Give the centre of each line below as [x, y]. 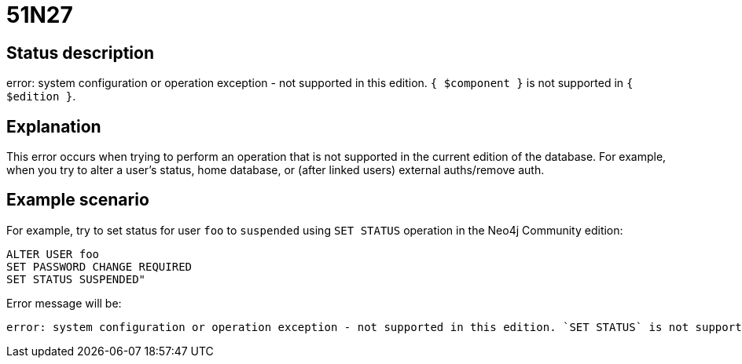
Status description [81, 53]
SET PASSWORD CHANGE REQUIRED [99, 266]
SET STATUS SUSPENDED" [76, 279]
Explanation [54, 126]
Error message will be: [64, 303]
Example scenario [78, 200]
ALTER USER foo [53, 254]
